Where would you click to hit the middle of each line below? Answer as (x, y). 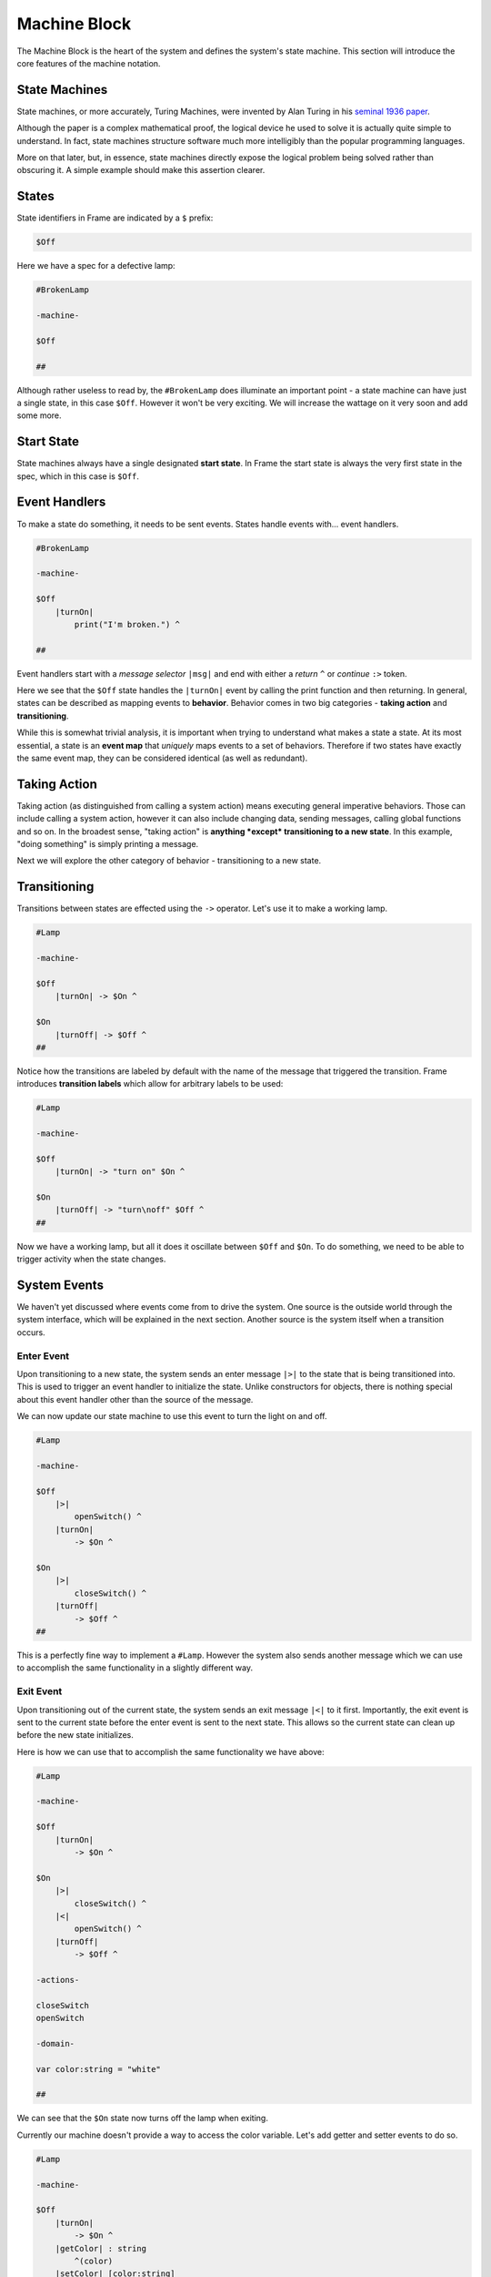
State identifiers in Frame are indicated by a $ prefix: (115, 218)
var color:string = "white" (98, 2069)
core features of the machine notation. (89, 63)
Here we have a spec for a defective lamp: (96, 266)
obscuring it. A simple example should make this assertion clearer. (141, 170)
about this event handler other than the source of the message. (135, 1399)
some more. (40, 415)
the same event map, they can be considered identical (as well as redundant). (162, 758)
